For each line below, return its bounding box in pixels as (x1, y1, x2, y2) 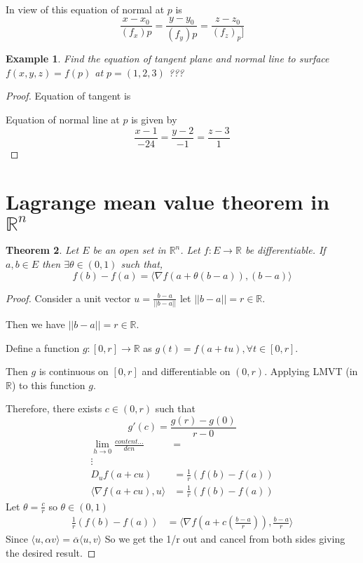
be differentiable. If (245, 243, 326, 257)
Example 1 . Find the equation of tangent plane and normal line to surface (6, 51, 329, 66)
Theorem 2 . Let (6, 243, 79, 257)
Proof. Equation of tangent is (6, 88, 131, 103)
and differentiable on (142, 364, 231, 379)
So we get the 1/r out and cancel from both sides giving (104, 531, 345, 546)
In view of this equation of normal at (6, 2, 165, 16)
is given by (131, 112, 177, 127)
